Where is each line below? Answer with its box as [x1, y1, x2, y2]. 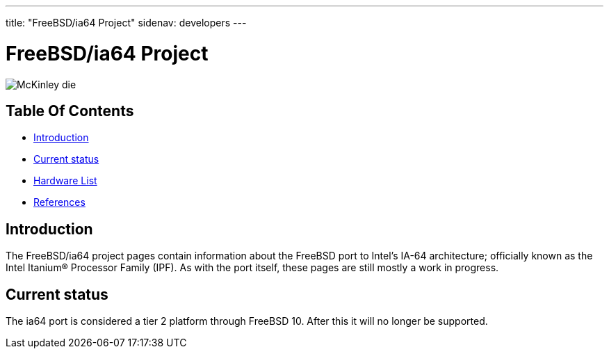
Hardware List [33, 175, 97, 187]
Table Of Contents [6, 102, 134, 120]
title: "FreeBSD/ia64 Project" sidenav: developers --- [6, 17, 247, 29]
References [33, 196, 86, 209]
